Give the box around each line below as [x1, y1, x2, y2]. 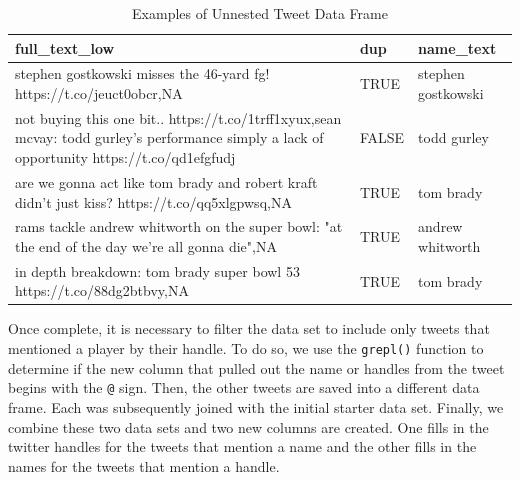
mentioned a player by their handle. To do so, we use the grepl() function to [8, 338, 484, 359]
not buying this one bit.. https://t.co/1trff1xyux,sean [15, 107, 342, 128]
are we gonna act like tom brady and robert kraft [15, 171, 318, 192]
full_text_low [15, 37, 115, 58]
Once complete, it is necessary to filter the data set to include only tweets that [8, 318, 490, 339]
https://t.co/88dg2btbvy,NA [15, 280, 189, 301]
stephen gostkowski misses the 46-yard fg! [15, 63, 270, 84]
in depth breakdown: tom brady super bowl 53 [15, 260, 300, 281]
